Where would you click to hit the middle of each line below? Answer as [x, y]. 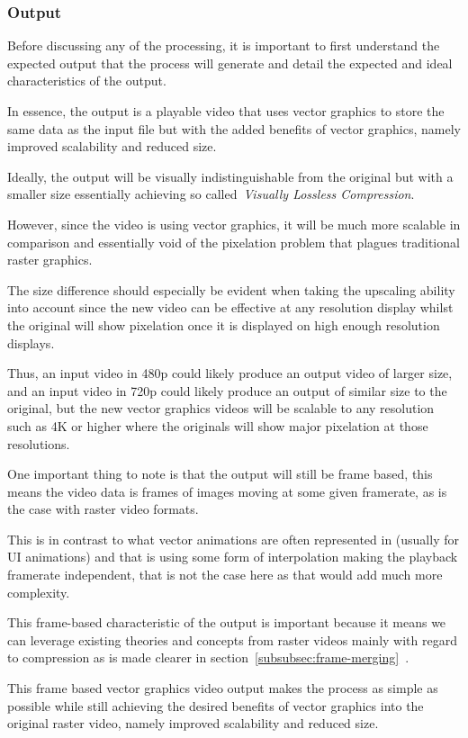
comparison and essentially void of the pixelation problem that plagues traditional [234, 242]
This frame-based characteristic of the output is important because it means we [227, 622]
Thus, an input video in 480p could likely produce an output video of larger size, [230, 373]
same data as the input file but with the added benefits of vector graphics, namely [234, 128]
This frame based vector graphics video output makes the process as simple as [223, 688]
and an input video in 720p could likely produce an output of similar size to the [227, 390]
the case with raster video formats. [103, 509]
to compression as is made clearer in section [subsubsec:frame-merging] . [208, 657]
